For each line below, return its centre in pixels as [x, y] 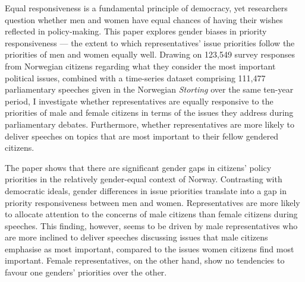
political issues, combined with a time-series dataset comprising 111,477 [135, 77]
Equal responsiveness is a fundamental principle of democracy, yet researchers [146, 8]
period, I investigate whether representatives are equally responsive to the [139, 101]
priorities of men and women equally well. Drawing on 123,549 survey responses [150, 54]
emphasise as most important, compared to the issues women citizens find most [150, 248]
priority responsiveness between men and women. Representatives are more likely [152, 202]
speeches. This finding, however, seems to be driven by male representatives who [151, 225]
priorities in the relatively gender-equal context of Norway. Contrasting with [144, 179]
